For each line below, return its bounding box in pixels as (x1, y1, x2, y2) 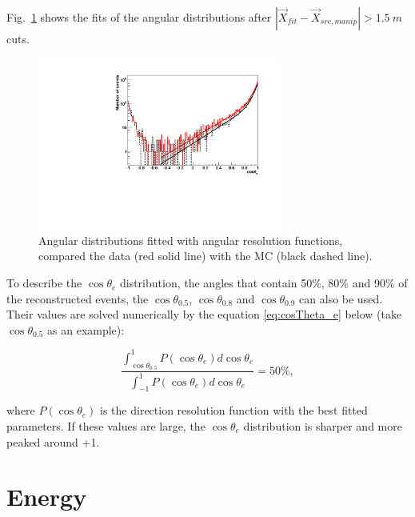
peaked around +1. (6, 433, 100, 450)
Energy (6, 480, 87, 513)
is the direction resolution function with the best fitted (100, 402, 368, 419)
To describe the (6, 275, 82, 291)
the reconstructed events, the (6, 290, 149, 307)
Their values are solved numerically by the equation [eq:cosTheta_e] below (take (6, 306, 402, 323)
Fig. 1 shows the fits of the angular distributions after (6, 9, 272, 25)
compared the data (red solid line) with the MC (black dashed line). (38, 247, 373, 264)
